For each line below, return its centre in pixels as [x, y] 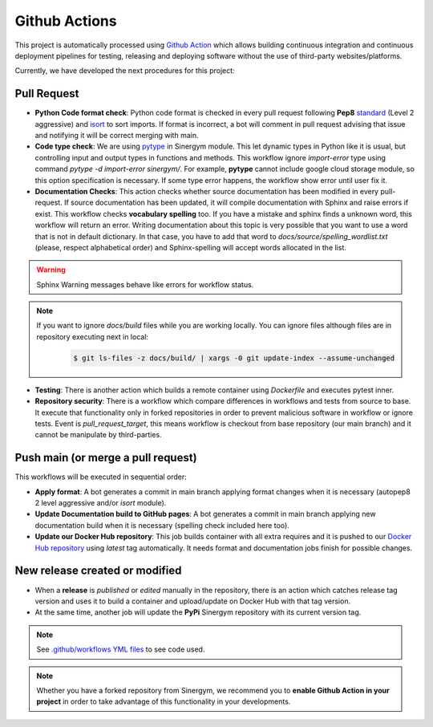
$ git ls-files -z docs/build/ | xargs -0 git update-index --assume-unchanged [234, 358]
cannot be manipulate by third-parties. [98, 435]
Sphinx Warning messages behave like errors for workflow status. [145, 284]
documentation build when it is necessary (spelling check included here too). [162, 525]
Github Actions [66, 21]
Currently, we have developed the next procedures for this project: [125, 71]
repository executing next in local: [92, 336]
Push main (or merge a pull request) [106, 458]
